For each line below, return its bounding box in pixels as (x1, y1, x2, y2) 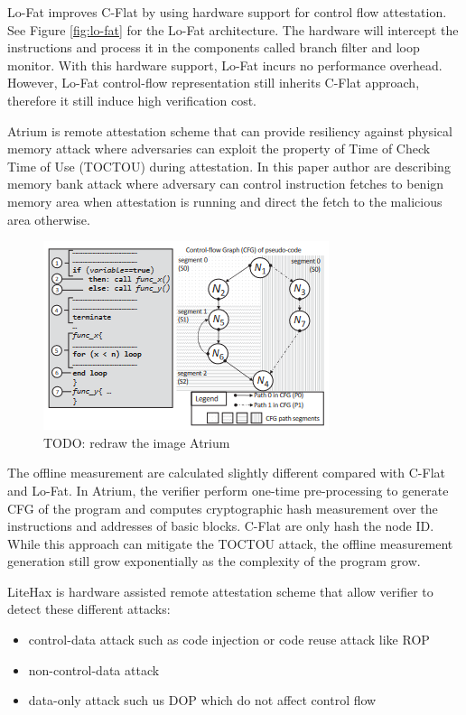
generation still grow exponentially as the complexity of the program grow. (7, 552, 421, 571)
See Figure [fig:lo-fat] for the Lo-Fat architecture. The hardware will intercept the (7, 20, 459, 39)
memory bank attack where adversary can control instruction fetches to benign (7, 174, 444, 193)
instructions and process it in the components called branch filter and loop (7, 38, 420, 57)
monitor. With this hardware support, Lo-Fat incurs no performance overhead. (7, 55, 443, 74)
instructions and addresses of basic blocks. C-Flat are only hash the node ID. (7, 516, 434, 535)
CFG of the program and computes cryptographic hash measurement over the (7, 498, 438, 517)
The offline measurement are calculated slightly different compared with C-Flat (7, 463, 446, 482)
